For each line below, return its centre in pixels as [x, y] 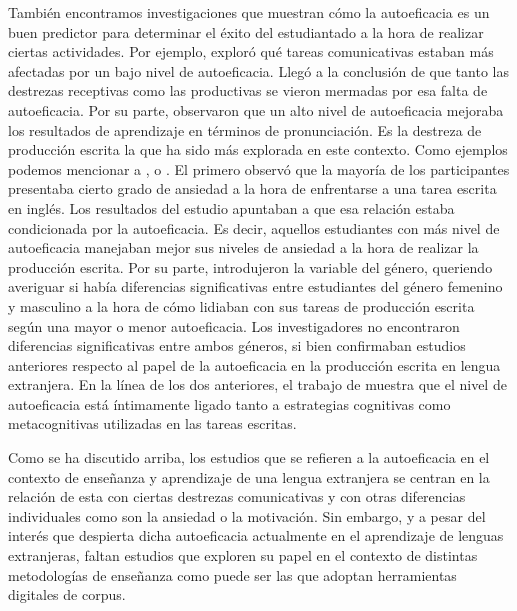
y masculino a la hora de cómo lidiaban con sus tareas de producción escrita [241, 305]
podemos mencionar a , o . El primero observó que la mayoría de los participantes [259, 168]
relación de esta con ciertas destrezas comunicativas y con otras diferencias [237, 496]
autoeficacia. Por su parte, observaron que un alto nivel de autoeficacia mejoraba [256, 109]
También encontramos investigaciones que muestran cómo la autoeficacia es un [249, 12]
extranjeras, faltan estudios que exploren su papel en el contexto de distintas [243, 555]
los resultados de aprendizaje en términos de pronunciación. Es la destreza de [245, 129]
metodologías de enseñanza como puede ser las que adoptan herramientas [232, 574]
